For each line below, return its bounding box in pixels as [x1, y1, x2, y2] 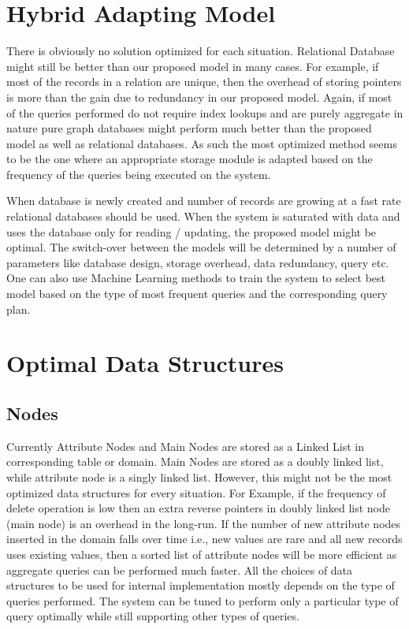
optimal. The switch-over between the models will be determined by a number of [6, 239, 396, 255]
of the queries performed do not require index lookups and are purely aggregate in [6, 104, 403, 121]
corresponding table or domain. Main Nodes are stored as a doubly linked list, [6, 453, 384, 470]
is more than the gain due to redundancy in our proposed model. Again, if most [6, 88, 392, 105]
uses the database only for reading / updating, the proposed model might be [6, 223, 377, 240]
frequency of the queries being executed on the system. [6, 166, 271, 182]
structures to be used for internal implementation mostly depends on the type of [6, 577, 395, 594]
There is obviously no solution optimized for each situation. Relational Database [6, 43, 395, 59]
